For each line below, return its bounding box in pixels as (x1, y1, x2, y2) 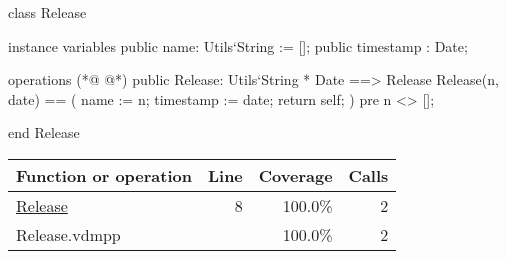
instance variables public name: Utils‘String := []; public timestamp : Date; (8, 35, 468, 56)
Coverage (258, 163, 333, 187)
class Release (8, 2, 87, 22)
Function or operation (16, 163, 192, 187)
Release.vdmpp (16, 222, 121, 246)
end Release (8, 122, 80, 143)
